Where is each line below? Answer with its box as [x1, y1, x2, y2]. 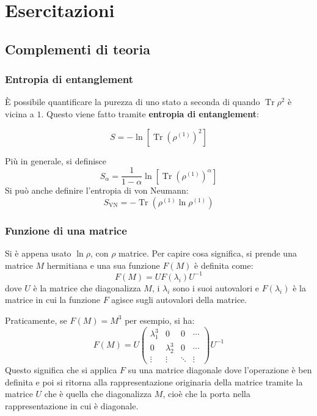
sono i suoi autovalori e [173, 281, 260, 294]
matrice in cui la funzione [5, 293, 100, 306]
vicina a [5, 107, 34, 120]
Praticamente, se [5, 313, 67, 326]
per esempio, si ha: [125, 313, 195, 326]
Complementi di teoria [5, 39, 150, 58]
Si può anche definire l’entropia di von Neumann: [5, 184, 189, 197]
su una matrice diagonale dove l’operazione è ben [128, 363, 312, 376]
